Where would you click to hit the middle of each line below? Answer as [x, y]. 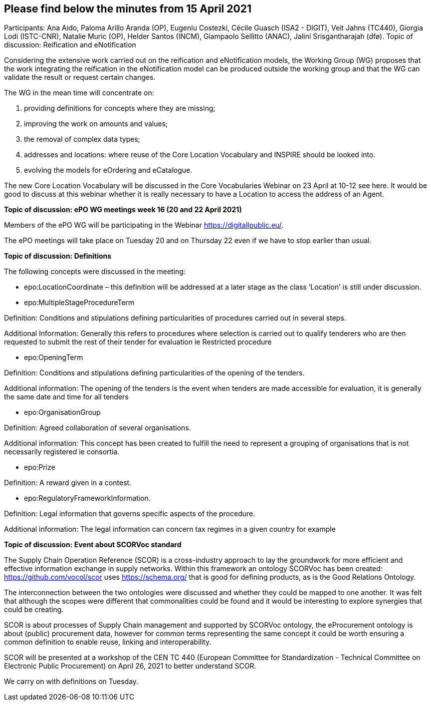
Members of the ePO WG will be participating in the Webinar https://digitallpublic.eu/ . [144, 225]
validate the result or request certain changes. [80, 77]
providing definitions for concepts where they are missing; [120, 108]
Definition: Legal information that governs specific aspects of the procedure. [130, 514]
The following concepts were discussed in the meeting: [95, 272]
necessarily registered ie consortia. [62, 452]
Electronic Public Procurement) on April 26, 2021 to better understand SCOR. [130, 666]
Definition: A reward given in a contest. [68, 483]
